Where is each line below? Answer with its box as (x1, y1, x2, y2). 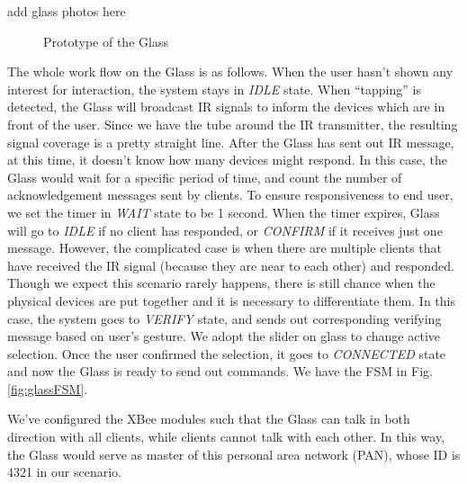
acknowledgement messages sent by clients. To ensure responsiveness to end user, (7, 185, 454, 204)
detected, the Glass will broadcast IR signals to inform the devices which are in (7, 97, 445, 116)
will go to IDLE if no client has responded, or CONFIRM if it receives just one (7, 220, 443, 239)
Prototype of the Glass (43, 31, 168, 50)
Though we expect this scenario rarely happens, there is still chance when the (7, 273, 436, 292)
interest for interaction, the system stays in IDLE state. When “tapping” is (7, 79, 421, 98)
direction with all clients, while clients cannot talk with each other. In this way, (7, 427, 445, 446)
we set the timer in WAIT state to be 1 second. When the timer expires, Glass (7, 202, 440, 221)
